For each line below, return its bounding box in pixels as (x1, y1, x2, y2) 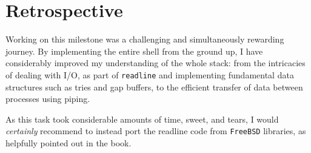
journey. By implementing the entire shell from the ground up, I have (5, 44, 263, 57)
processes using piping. (5, 92, 90, 105)
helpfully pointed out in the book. (5, 137, 132, 149)
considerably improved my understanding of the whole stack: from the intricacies (5, 56, 306, 69)
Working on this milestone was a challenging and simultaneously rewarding (5, 33, 284, 46)
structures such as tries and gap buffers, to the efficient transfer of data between (5, 80, 303, 93)
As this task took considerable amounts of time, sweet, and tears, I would (5, 112, 279, 125)
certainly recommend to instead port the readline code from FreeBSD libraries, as (5, 124, 306, 137)
